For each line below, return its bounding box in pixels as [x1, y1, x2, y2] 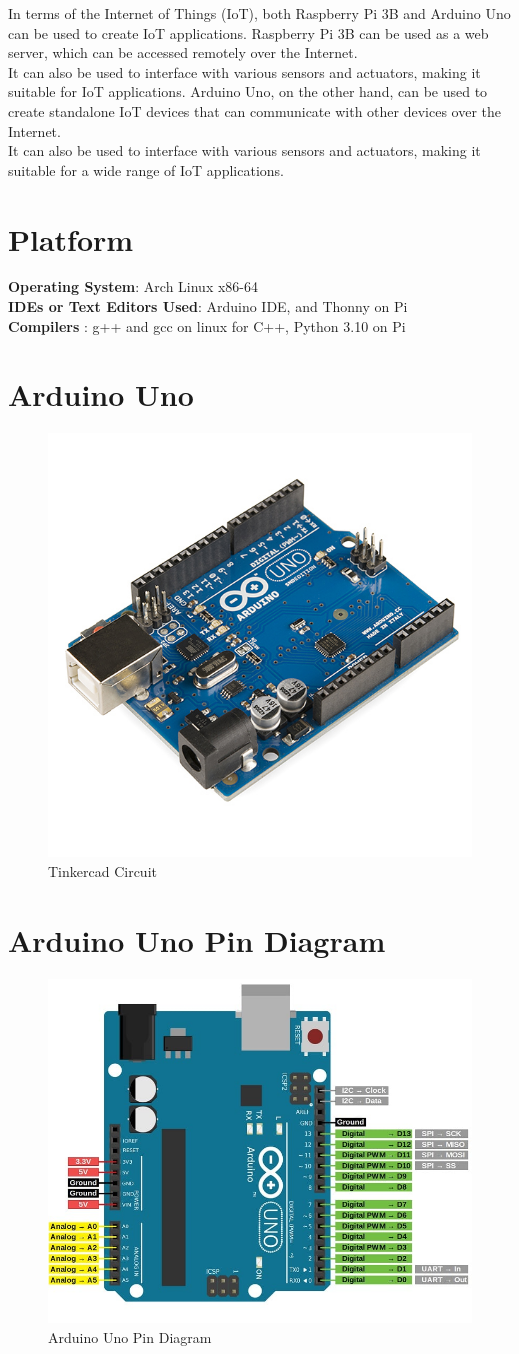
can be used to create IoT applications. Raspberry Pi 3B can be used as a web [8, 22, 489, 43]
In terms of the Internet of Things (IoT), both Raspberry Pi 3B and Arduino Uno [8, 3, 511, 23]
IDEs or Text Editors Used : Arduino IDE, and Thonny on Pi [8, 296, 408, 317]
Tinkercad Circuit [48, 860, 157, 881]
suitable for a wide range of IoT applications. [8, 159, 284, 180]
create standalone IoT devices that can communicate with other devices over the [8, 100, 501, 121]
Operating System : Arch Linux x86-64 [8, 276, 259, 297]
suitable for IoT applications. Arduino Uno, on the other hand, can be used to [8, 81, 488, 102]
